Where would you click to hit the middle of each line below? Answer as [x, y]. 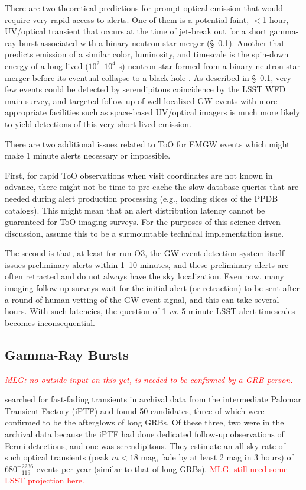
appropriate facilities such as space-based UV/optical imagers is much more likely [152, 112]
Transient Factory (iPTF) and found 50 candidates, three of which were [135, 410]
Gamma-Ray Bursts [67, 354]
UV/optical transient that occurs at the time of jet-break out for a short [136, 31]
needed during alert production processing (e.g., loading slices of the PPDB [141, 198]
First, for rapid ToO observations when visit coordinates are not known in [139, 175]
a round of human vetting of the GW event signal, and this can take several [142, 299]
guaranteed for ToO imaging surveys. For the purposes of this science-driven [143, 222]
